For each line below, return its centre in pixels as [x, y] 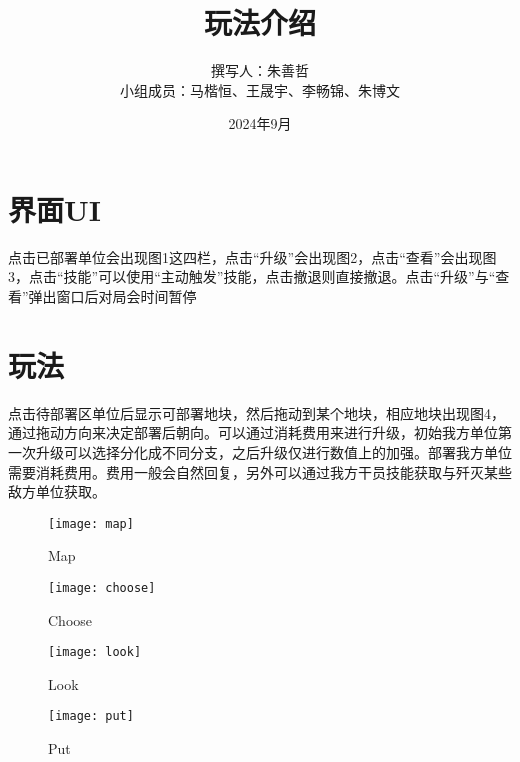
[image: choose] [102, 587]
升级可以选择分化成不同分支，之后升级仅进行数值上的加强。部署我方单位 [273, 451]
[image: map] [91, 523]
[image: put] [91, 716]
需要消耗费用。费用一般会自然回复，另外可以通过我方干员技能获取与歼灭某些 [260, 471]
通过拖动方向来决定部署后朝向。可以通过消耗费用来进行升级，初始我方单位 [253, 432]
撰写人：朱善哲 [260, 70]
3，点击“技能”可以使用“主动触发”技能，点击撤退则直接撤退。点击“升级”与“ [252, 276]
